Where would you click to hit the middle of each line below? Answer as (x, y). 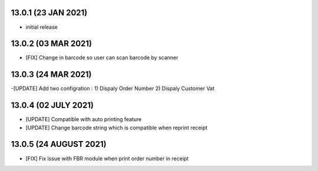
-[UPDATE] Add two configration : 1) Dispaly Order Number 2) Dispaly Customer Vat (113, 89)
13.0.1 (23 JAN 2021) (49, 13)
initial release (42, 27)
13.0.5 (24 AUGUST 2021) (59, 144)
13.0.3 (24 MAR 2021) (51, 74)
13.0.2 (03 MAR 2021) (52, 44)
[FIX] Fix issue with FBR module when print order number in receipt (107, 158)
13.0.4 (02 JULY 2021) (52, 105)
